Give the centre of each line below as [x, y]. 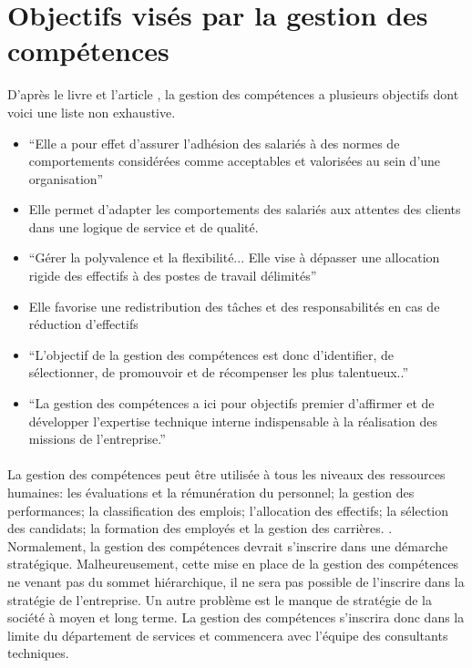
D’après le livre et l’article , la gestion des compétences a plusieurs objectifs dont [233, 94]
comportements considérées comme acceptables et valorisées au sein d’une [235, 161]
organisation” [66, 178]
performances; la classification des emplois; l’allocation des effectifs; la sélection [228, 510]
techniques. [38, 653]
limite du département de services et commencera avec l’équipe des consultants [228, 635]
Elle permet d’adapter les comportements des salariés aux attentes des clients [245, 209]
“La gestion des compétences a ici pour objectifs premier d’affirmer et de [231, 403]
